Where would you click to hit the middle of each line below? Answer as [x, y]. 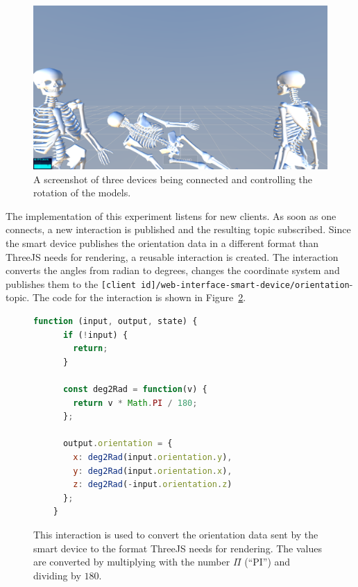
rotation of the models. [82, 193]
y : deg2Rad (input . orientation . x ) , [153, 471]
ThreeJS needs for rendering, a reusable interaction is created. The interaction [172, 256]
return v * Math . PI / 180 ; [135, 403]
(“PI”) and [267, 562]
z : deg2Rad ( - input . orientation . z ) [153, 485]
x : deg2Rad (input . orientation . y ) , [153, 457]
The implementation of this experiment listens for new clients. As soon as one [171, 215]
